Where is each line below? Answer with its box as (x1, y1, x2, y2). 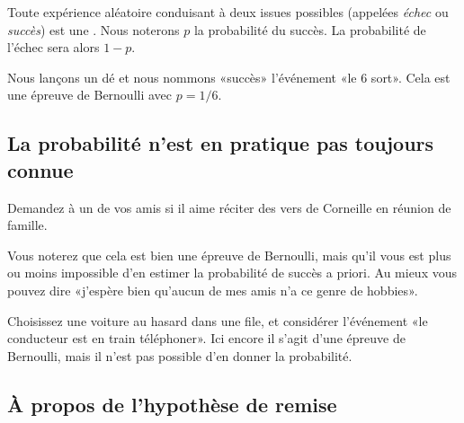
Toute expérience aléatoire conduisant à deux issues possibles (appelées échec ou (7, 3, 449, 21)
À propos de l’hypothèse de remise (7, 390, 337, 418)
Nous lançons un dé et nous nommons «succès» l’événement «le (7, 67, 357, 86)
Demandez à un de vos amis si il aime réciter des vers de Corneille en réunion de (7, 198, 451, 216)
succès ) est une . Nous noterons (7, 20, 180, 39)
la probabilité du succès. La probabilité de (193, 20, 426, 39)
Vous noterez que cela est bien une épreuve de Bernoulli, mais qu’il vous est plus (7, 245, 451, 264)
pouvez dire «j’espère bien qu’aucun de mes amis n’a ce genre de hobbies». (7, 280, 418, 299)
